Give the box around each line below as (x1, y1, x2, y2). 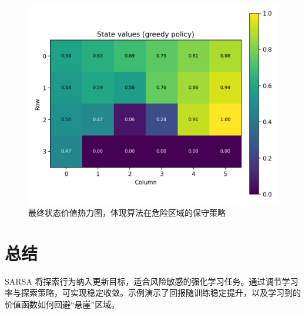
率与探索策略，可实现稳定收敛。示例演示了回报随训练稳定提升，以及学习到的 (5, 286, 301, 299)
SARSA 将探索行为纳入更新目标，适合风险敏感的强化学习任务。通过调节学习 (5, 275, 299, 287)
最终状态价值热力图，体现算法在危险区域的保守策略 (28, 206, 226, 218)
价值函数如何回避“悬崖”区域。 (5, 298, 120, 310)
